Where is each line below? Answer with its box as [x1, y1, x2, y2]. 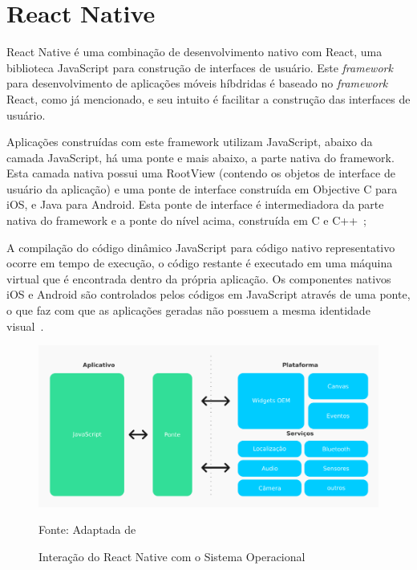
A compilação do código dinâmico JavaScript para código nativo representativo [6, 238, 395, 255]
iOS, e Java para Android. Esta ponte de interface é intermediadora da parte [6, 196, 384, 213]
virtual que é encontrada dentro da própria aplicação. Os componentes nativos [6, 270, 391, 287]
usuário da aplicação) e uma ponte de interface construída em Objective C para [6, 180, 398, 197]
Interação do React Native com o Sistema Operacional [38, 548, 306, 564]
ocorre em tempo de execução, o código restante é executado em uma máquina [6, 254, 393, 271]
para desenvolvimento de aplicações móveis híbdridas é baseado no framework [6, 75, 388, 92]
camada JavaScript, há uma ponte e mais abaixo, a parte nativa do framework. [6, 149, 395, 165]
